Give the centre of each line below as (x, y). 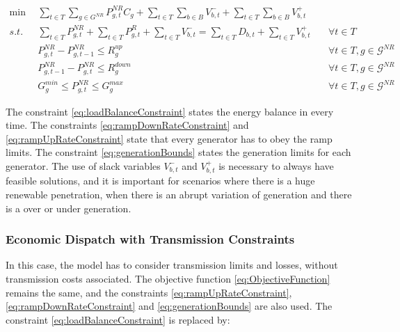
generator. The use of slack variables (83, 165)
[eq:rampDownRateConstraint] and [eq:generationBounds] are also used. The (169, 306)
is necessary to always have (276, 165)
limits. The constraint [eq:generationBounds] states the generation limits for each (178, 152)
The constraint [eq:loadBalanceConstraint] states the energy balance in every (170, 111)
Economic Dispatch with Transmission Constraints (150, 239)
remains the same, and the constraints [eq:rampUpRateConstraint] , (149, 292)
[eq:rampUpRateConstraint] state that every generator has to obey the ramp (169, 138)
